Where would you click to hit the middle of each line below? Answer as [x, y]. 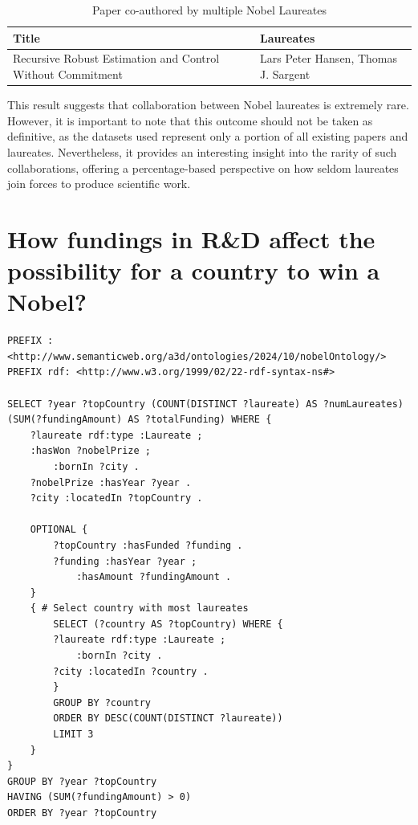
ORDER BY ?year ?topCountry [82, 813]
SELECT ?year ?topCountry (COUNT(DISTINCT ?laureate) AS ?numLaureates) [205, 404]
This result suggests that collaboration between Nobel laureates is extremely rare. [208, 105]
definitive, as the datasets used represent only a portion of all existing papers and [208, 136]
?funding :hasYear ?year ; [125, 561]
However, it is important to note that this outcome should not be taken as [190, 120]
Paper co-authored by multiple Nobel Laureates [209, 10]
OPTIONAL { [59, 530]
